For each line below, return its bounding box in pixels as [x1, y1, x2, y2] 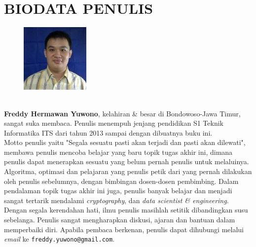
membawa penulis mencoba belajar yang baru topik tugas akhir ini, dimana [4, 146, 233, 157]
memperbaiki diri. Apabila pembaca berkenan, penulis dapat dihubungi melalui [4, 224, 244, 234]
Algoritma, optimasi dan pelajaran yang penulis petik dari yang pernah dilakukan [4, 166, 252, 176]
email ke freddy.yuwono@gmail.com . [4, 234, 115, 244]
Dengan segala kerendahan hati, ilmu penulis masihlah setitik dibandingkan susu [4, 205, 248, 215]
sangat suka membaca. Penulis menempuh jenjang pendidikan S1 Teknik [4, 118, 223, 128]
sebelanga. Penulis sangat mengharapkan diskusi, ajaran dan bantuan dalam [4, 214, 235, 225]
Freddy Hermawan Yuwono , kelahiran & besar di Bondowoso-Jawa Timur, [4, 108, 241, 118]
